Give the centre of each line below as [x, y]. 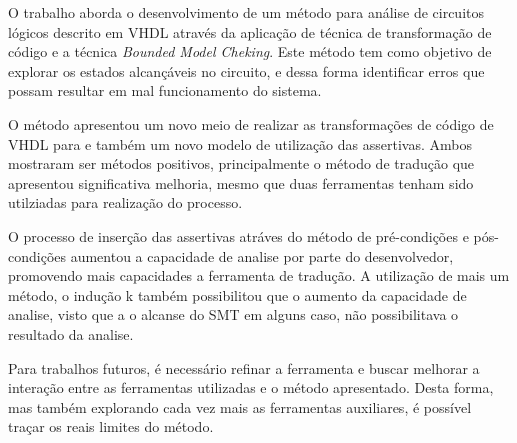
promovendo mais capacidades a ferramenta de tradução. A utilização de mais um [259, 275]
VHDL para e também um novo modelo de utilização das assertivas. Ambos [240, 143]
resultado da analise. [71, 333]
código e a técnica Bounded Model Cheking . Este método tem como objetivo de [250, 51]
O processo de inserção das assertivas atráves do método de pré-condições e [238, 235]
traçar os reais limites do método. [111, 426]
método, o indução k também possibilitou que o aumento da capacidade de [237, 294]
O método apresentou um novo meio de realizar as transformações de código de [251, 123]
